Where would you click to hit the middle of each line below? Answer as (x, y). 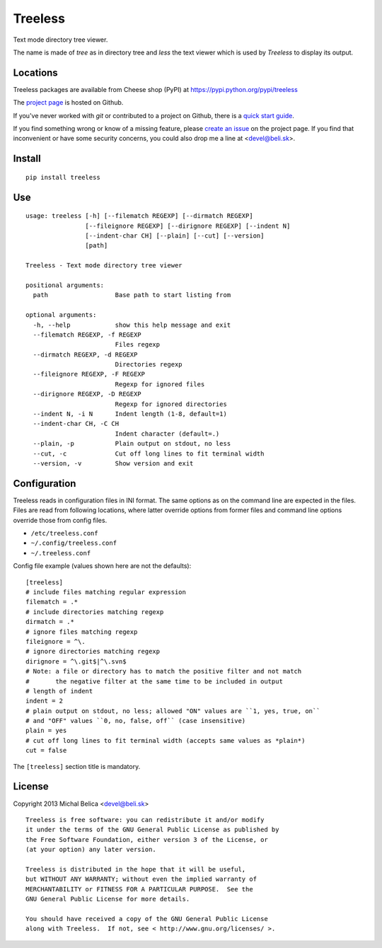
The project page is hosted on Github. (68, 103)
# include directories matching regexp (95, 612)
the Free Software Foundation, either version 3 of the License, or (147, 839)
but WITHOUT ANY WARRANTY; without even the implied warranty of (141, 879)
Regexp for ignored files (160, 384)
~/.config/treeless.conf (74, 543)
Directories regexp (149, 365)
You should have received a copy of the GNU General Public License (147, 919)
